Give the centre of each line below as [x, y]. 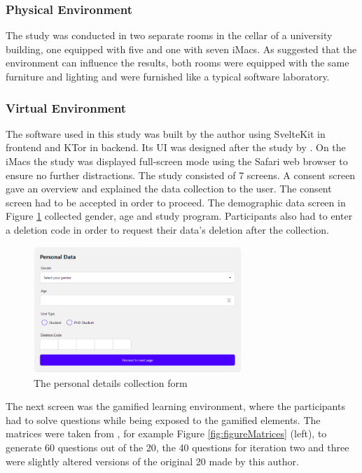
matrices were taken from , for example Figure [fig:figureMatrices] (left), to [166, 433]
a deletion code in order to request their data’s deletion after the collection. [167, 229]
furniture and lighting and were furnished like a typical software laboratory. [168, 76]
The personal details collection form [111, 382]
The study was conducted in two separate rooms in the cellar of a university [169, 35]
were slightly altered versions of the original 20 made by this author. [152, 461]
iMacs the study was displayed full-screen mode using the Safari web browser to [177, 161]
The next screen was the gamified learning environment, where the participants [175, 406]
